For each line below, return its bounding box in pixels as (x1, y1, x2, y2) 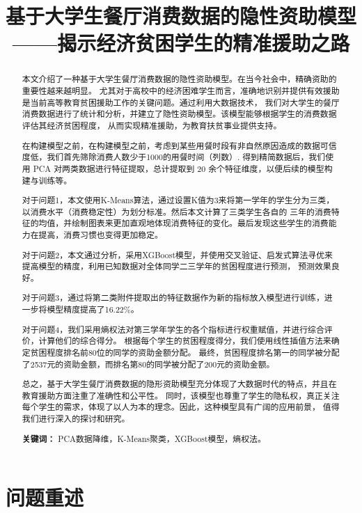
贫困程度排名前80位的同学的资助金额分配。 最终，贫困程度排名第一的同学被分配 (30, 346, 340, 358)
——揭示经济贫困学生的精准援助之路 (12, 29, 350, 57)
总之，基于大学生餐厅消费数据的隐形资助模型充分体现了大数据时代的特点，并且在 (22, 378, 337, 390)
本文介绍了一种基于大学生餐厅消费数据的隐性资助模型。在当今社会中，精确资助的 (22, 73, 337, 85)
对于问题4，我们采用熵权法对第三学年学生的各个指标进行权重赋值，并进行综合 (22, 323, 324, 335)
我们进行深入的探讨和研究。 (22, 413, 130, 425)
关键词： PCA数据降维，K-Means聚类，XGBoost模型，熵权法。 (22, 432, 266, 445)
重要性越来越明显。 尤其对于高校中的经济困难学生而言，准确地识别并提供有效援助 (22, 85, 340, 97)
